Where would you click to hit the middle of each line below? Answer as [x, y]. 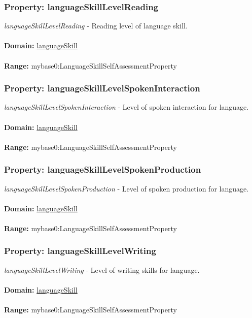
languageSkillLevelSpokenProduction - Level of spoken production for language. [127, 188]
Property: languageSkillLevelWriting [80, 251]
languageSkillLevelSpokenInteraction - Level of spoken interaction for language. [127, 107]
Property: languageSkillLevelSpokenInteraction [102, 88]
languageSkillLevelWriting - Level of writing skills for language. [102, 269]
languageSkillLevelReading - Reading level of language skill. [96, 26]
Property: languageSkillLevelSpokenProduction [103, 169]
